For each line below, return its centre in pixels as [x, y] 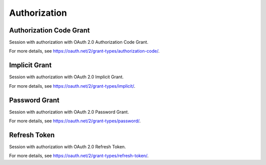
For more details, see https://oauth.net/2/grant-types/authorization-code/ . [84, 51]
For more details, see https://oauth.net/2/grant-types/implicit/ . [72, 86]
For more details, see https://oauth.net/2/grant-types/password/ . [75, 121]
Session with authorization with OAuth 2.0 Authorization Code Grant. [79, 42]
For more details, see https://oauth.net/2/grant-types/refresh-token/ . [79, 156]
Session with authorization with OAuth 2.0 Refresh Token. [67, 147]
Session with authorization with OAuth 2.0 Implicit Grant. [66, 77]
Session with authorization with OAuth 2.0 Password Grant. [69, 112]
